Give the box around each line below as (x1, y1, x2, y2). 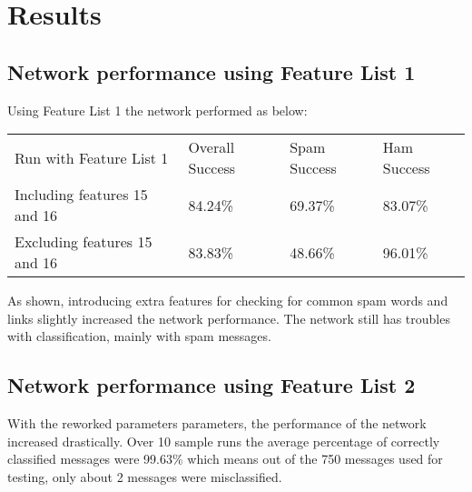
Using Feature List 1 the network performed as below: (7, 100, 308, 119)
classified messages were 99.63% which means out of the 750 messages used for (7, 449, 443, 468)
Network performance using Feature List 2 (7, 371, 416, 399)
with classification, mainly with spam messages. (7, 326, 271, 346)
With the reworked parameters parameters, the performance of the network (7, 414, 427, 433)
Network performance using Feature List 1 (7, 57, 416, 85)
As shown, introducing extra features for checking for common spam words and (7, 291, 448, 310)
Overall (188, 136, 235, 158)
